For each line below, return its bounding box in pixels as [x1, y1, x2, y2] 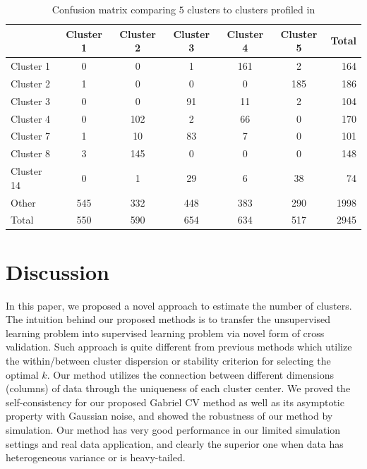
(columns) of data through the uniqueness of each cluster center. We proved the [6, 381, 351, 396]
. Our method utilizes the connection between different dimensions [47, 367, 334, 382]
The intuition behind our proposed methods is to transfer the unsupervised [6, 312, 330, 327]
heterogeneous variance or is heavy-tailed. [6, 450, 186, 465]
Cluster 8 [11, 146, 51, 161]
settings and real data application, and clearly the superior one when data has [6, 436, 344, 451]
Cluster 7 [11, 128, 51, 143]
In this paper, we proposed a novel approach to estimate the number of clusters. [6, 298, 352, 312]
